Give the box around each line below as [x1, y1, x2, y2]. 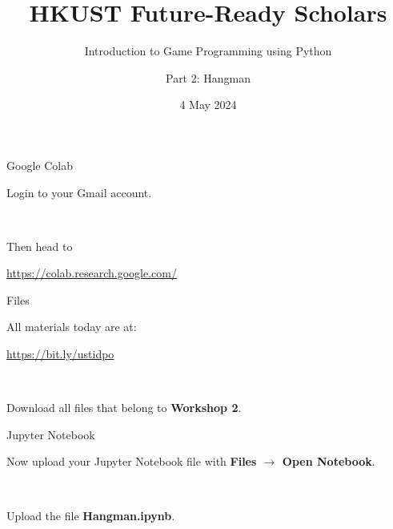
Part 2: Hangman [165, 69, 251, 86]
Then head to [6, 237, 73, 254]
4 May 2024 [179, 96, 237, 113]
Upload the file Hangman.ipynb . [6, 507, 175, 523]
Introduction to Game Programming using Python [84, 42, 332, 59]
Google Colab [6, 156, 73, 173]
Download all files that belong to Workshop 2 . [6, 399, 242, 416]
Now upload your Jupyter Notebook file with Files [6, 453, 257, 470]
